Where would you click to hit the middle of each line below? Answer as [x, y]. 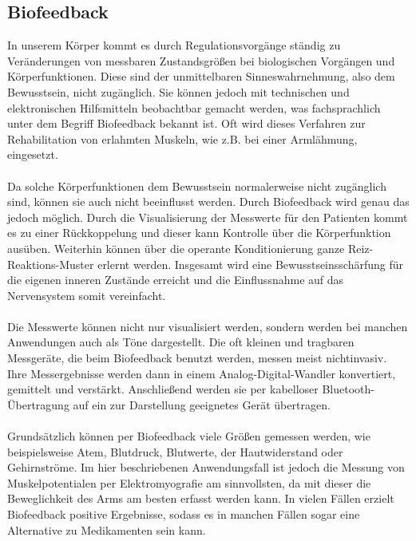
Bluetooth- [348, 389]
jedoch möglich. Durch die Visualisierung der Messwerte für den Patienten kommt [208, 217]
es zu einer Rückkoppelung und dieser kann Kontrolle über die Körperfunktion [199, 233]
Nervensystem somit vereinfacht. [87, 295]
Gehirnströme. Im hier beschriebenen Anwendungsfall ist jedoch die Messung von [206, 467]
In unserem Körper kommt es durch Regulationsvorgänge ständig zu [174, 45]
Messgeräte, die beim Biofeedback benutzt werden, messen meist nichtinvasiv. [197, 358]
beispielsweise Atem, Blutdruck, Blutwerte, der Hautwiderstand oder [175, 451]
